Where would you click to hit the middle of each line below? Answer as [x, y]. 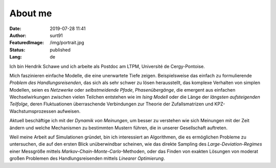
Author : [18, 35]
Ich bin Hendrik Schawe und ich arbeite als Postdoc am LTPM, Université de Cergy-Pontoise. [107, 66]
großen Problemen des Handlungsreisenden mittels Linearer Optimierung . [87, 158]
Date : [15, 29]
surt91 [56, 35]
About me [31, 13]
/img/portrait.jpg [67, 43]
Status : [17, 50]
